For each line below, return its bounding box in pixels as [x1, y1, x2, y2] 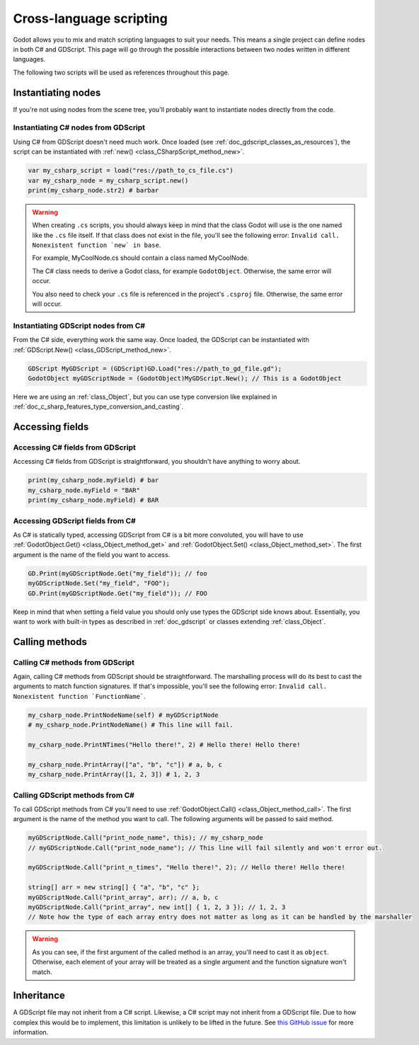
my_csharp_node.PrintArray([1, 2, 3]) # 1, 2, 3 [28, 770, 200, 779]
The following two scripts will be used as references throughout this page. [13, 68, 230, 76]
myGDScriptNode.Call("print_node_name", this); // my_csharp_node [28, 834, 263, 842]
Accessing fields [13, 421, 89, 433]
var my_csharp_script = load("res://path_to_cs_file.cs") [28, 166, 234, 175]
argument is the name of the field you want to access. [13, 550, 171, 559]
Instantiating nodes [13, 86, 101, 98]
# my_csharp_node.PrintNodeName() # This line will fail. [28, 721, 234, 729]
